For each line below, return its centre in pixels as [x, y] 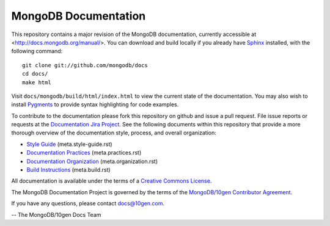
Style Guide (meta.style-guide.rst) [69, 144]
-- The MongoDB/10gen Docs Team [56, 214]
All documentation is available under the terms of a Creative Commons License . [112, 181]
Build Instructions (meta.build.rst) [68, 170]
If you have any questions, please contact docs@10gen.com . [88, 203]
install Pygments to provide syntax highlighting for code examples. [95, 104]
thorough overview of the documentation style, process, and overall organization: [114, 133]
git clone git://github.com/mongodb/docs [85, 65]
